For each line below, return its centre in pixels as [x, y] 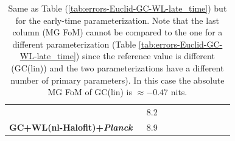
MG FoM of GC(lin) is [90, 92]
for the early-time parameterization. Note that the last [117, 20]
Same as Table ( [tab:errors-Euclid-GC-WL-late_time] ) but [118, 8]
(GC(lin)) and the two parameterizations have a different [118, 67]
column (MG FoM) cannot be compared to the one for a [118, 32]
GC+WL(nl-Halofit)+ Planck [71, 127]
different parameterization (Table [74, 44]
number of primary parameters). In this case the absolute [118, 80]
